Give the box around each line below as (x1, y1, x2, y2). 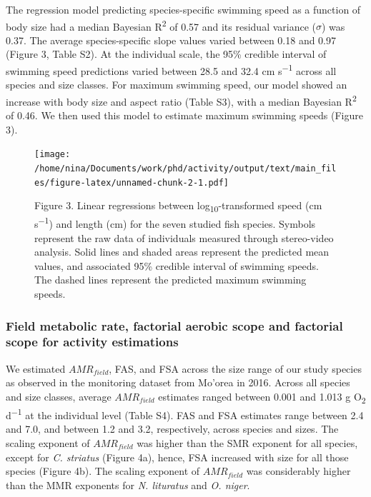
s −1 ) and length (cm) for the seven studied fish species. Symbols (34, 214, 316, 231)
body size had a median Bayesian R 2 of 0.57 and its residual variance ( (6, 16, 317, 34)
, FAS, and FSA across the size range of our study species (109, 361, 362, 376)
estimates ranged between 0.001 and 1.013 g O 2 (158, 388, 366, 406)
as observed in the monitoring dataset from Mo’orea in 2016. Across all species (6, 375, 350, 390)
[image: (34, 149, 71, 160)
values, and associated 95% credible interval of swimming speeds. (34, 258, 319, 273)
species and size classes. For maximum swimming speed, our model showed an (6, 77, 347, 92)
